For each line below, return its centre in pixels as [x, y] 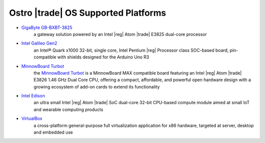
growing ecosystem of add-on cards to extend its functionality [97, 86]
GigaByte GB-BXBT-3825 [47, 28]
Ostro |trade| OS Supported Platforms [88, 13]
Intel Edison [33, 96]
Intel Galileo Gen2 [39, 43]
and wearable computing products [68, 109]
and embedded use [53, 132]
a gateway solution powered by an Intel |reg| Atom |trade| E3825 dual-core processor [120, 34]
